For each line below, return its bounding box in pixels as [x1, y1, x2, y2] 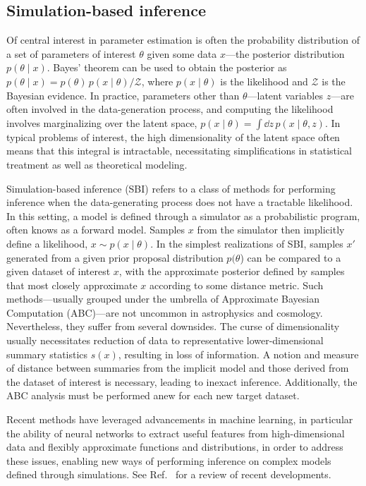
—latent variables [247, 87, 323, 102]
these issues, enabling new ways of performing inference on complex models [6, 453, 331, 468]
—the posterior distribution [225, 46, 345, 61]
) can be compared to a [240, 250, 341, 265]
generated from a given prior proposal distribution [6, 250, 224, 265]
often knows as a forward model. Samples [6, 222, 185, 237]
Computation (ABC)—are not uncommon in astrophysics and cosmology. [6, 305, 323, 320]
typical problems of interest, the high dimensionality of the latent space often [6, 129, 340, 144]
